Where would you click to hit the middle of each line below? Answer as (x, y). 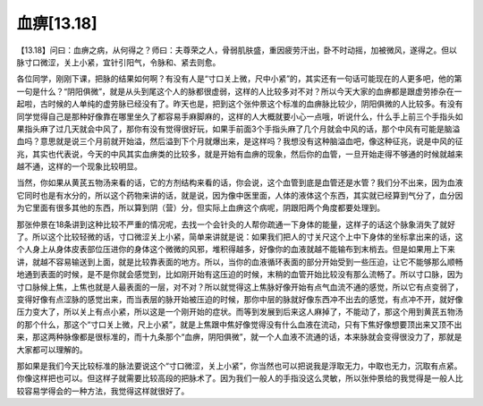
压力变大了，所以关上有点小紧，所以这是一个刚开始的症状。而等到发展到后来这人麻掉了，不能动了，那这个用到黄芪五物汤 (240, 312)
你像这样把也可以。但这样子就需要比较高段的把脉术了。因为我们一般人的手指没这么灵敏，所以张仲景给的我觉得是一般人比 (240, 378)
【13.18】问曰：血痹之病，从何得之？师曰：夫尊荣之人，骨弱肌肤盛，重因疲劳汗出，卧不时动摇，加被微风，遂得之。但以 (237, 50)
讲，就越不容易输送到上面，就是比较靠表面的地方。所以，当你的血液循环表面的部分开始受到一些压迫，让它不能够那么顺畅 (240, 262)
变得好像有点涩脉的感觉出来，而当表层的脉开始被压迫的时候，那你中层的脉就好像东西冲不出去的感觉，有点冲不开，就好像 (240, 299)
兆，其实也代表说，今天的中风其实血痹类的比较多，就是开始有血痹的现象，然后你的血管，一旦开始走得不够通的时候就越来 (240, 154)
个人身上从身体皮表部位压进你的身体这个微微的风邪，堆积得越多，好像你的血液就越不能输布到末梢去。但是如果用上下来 (236, 250)
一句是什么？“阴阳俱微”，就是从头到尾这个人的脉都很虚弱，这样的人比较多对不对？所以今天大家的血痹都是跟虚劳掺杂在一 (239, 91)
